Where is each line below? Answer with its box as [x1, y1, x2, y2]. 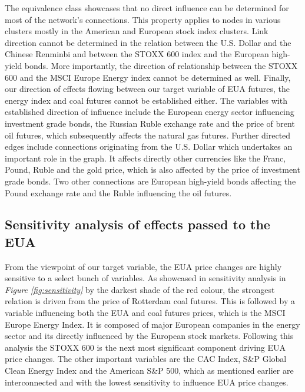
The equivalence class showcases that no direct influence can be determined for [5, 2, 289, 14]
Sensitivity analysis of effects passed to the [5, 215, 270, 233]
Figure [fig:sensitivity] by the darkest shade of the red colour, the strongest [5, 283, 275, 295]
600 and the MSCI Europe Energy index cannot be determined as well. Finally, [5, 71, 291, 83]
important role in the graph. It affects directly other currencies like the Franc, [5, 151, 286, 164]
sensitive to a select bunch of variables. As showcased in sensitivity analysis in [5, 272, 286, 284]
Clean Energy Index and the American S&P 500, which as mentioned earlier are [5, 364, 294, 377]
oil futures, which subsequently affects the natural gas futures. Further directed [5, 129, 291, 141]
